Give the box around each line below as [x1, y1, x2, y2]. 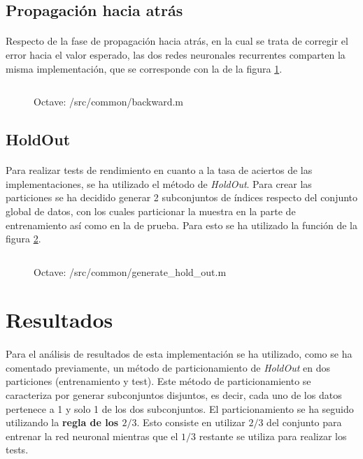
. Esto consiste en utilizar [136, 415, 245, 430]
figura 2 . [6, 231, 41, 246]
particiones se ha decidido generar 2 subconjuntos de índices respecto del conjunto [6, 190, 358, 205]
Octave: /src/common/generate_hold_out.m [34, 264, 227, 279]
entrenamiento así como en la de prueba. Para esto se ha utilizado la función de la [6, 217, 357, 232]
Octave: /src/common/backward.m [34, 94, 184, 109]
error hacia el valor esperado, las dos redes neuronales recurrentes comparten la [6, 47, 346, 61]
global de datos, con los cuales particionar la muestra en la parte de [6, 203, 296, 218]
